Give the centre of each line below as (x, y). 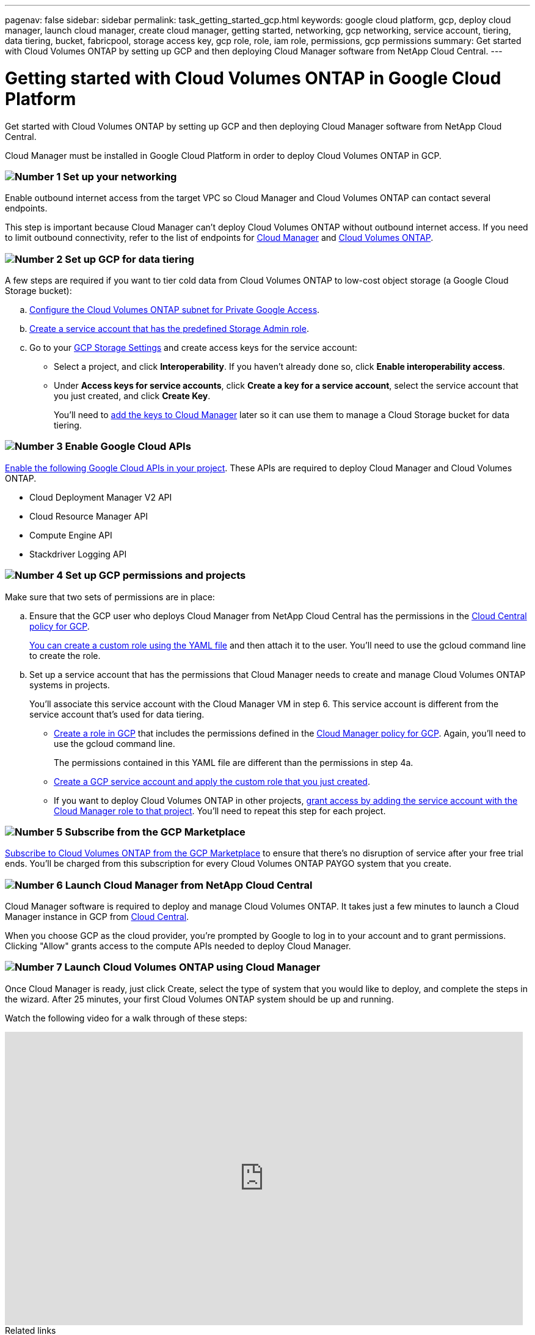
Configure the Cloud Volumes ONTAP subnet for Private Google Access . (175, 310)
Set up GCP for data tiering (129, 259)
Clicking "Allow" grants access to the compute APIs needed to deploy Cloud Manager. (178, 946)
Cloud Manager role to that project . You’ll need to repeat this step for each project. (220, 811)
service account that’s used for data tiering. (117, 714)
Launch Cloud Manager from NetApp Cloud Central (189, 885)
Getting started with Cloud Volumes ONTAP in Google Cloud (253, 78)
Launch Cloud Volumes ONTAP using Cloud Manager (192, 967)
